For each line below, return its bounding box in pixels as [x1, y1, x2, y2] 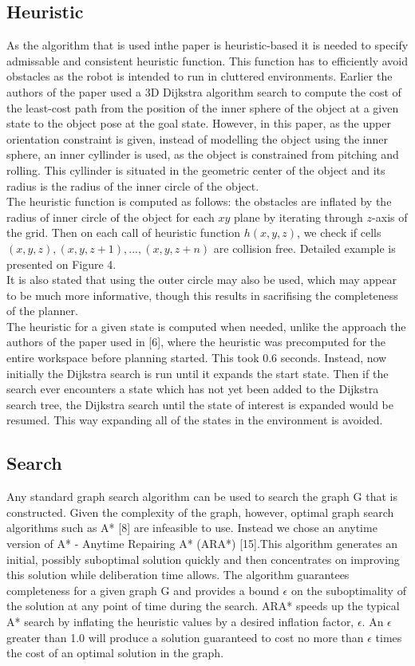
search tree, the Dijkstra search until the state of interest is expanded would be [6, 396, 393, 412]
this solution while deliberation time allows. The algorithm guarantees [6, 566, 350, 583]
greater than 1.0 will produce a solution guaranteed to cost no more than [6, 629, 364, 645]
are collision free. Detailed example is [213, 239, 396, 256]
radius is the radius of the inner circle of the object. [6, 177, 259, 194]
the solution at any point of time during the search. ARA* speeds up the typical [6, 597, 400, 614]
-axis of [372, 208, 408, 225]
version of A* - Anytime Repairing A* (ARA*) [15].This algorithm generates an [6, 535, 397, 552]
